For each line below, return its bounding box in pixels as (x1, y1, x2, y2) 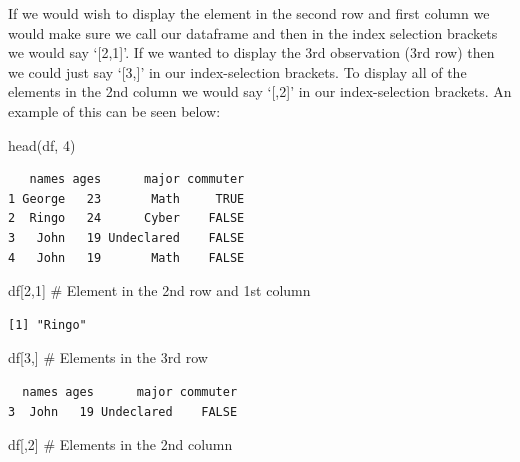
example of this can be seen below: (8, 100, 221, 121)
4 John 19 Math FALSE (8, 250, 245, 265)
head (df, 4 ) (8, 134, 76, 155)
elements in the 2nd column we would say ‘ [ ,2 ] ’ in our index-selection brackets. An (8, 81, 512, 102)
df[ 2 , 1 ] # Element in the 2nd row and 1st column (8, 280, 311, 301)
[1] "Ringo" (8, 317, 87, 332)
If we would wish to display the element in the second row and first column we (8, 3, 490, 23)
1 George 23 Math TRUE (8, 191, 245, 206)
